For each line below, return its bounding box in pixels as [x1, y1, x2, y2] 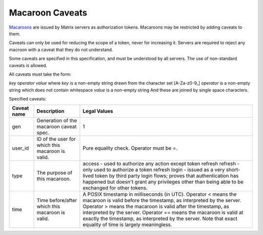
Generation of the [37, 117, 77, 124]
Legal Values [83, 108, 113, 115]
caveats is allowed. [9, 62, 47, 68]
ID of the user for [37, 136, 76, 143]
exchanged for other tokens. [83, 185, 148, 191]
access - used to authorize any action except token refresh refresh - [83, 160, 240, 167]
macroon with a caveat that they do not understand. [9, 47, 113, 52]
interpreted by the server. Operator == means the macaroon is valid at [83, 209, 244, 216]
